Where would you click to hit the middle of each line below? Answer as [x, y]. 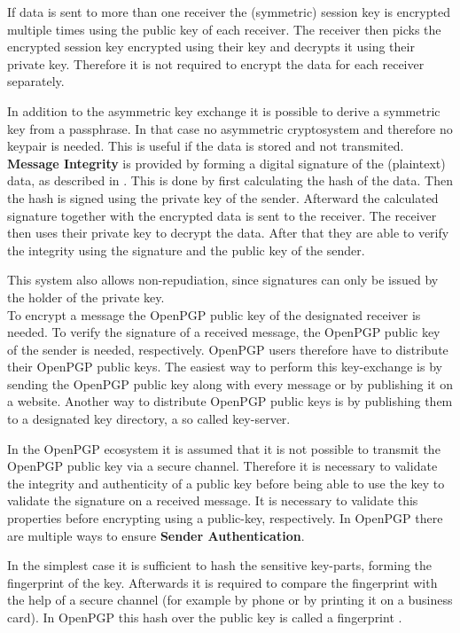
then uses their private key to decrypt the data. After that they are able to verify [228, 233]
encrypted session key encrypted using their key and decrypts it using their [211, 47]
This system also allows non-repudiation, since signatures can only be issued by [223, 280]
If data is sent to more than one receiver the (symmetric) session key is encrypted [229, 12]
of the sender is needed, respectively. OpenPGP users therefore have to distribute [228, 349]
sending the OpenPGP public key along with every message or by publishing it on [230, 383]
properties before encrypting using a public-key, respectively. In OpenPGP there [225, 518]
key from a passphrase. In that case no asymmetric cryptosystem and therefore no [230, 128]
